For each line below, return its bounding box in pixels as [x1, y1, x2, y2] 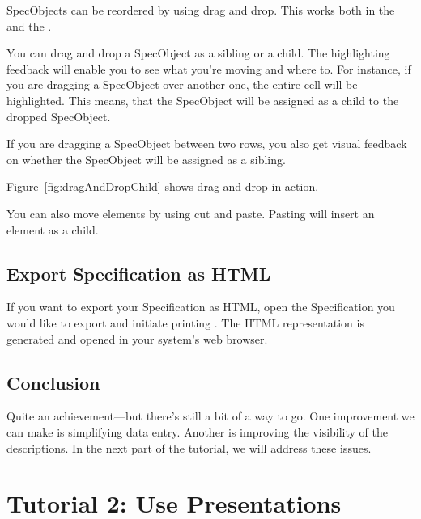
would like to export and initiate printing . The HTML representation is [6, 314, 364, 331]
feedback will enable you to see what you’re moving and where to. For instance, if [6, 60, 411, 77]
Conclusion [6, 369, 100, 395]
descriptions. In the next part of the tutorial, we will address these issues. [6, 439, 372, 456]
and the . [6, 17, 52, 34]
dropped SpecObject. [6, 108, 111, 124]
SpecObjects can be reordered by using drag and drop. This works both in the [6, 2, 395, 18]
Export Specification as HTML [6, 260, 271, 285]
